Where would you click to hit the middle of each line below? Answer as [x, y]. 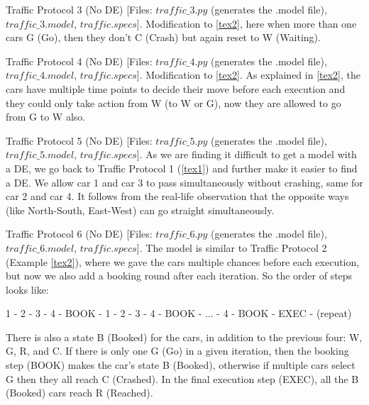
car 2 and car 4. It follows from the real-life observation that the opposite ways [177, 196]
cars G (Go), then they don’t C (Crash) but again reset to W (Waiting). [163, 37]
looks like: [27, 289]
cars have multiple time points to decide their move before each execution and [176, 88]
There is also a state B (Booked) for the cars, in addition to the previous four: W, [184, 337]
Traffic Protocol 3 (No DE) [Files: [79, 9]
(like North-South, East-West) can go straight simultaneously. [140, 210]
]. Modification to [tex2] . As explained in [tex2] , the [248, 75]
